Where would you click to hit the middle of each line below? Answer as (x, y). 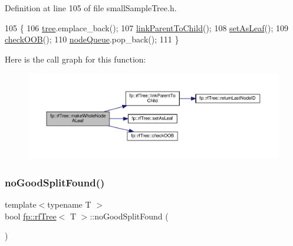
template (21, 204)
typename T (69, 204)
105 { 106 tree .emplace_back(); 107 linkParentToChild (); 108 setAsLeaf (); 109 (146, 27)
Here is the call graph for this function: (75, 59)
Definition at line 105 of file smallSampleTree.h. (91, 8)
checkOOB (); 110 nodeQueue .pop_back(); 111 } (92, 39)
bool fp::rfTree (31, 216)
